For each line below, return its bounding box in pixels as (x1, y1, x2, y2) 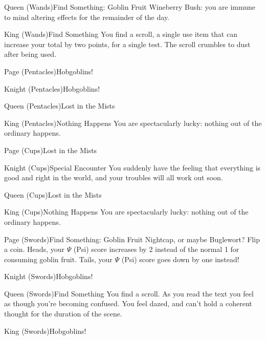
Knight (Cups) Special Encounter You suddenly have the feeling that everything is (4, 162, 261, 173)
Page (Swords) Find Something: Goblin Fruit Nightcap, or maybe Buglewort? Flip (4, 233, 260, 244)
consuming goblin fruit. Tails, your (4, 253, 113, 264)
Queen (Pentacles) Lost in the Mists (4, 100, 115, 111)
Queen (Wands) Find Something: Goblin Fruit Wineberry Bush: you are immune (4, 2, 256, 12)
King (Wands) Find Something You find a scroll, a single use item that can (4, 29, 237, 39)
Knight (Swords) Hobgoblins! (4, 271, 93, 282)
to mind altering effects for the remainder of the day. (4, 11, 170, 22)
